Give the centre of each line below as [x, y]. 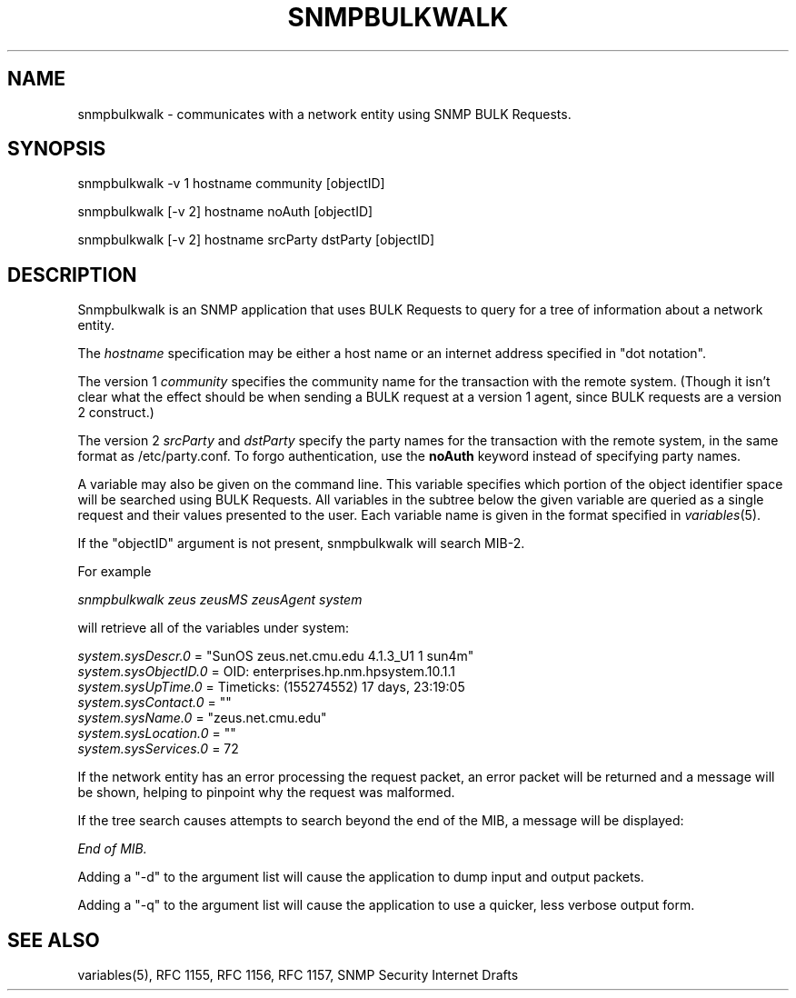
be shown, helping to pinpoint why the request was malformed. [266, 793]
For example [114, 572]
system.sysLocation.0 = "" [157, 734]
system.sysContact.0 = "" [154, 703]
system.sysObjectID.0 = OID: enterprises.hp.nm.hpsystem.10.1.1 [266, 672]
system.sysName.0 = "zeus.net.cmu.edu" [202, 718]
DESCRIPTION [72, 274]
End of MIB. [112, 849]
